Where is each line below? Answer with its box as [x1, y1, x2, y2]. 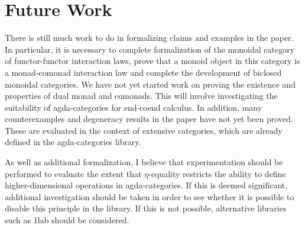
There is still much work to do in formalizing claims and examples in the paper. [5, 31, 294, 44]
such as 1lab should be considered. [5, 214, 129, 226]
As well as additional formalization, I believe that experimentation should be [5, 156, 283, 168]
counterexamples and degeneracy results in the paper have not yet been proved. [5, 113, 293, 125]
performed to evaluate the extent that [5, 167, 142, 179]
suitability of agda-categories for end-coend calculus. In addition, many [5, 101, 262, 113]
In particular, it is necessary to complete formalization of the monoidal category [5, 43, 295, 55]
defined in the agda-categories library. [5, 136, 141, 148]
